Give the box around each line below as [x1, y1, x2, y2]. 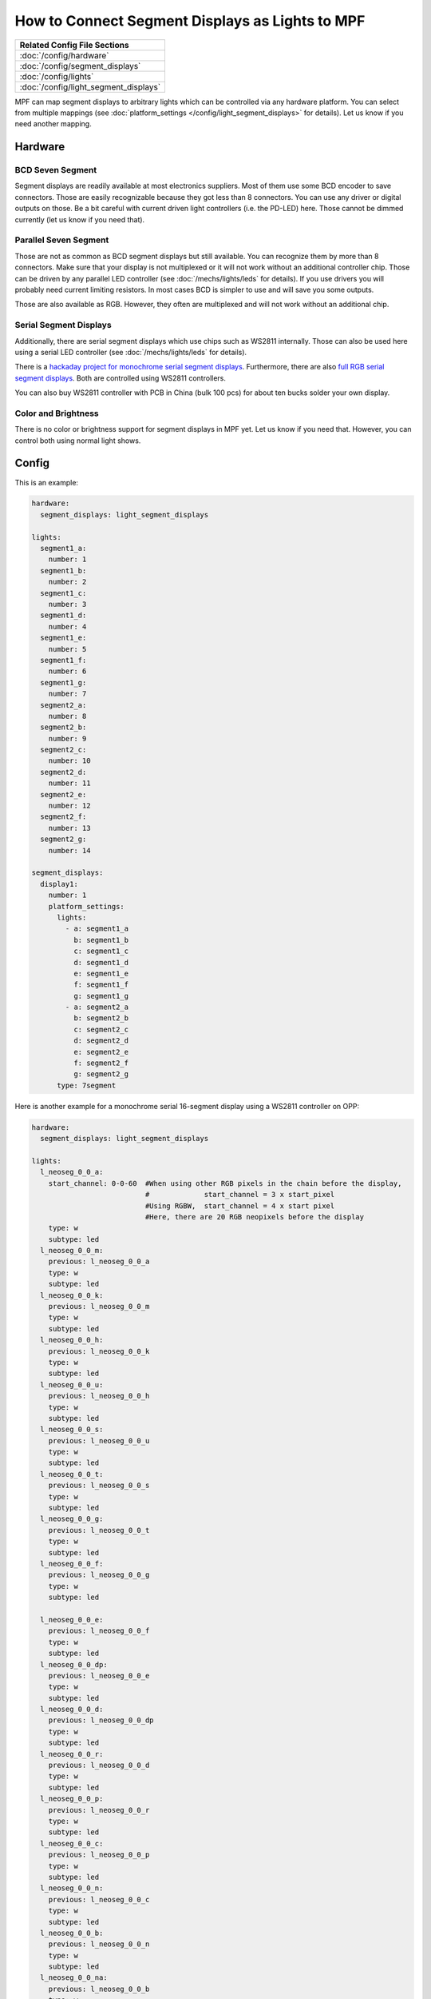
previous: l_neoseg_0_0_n [48, 1940, 150, 1949]
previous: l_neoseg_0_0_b [48, 1984, 150, 1993]
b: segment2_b [73, 1014, 129, 1023]
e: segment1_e [73, 968, 129, 978]
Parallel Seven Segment [14, 234, 109, 245]
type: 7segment [57, 1080, 117, 1090]
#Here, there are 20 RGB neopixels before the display [144, 1212, 365, 1221]
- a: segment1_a [65, 924, 129, 933]
